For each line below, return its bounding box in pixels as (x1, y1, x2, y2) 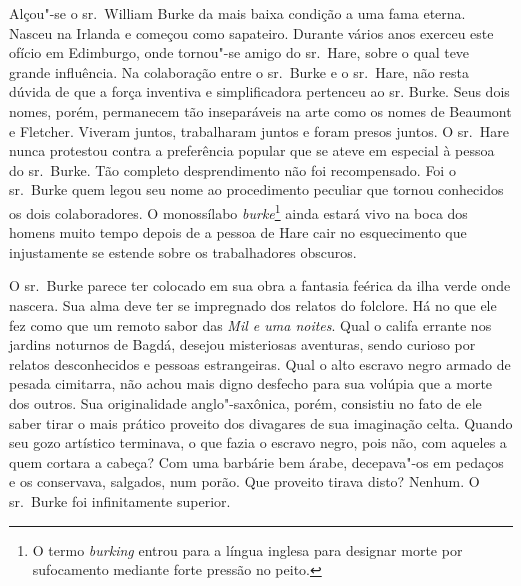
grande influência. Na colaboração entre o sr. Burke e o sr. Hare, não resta (9, 61, 469, 82)
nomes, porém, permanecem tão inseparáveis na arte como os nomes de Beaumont (9, 100, 512, 121)
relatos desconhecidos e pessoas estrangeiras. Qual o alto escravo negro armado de (9, 353, 511, 374)
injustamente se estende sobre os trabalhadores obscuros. (9, 241, 357, 262)
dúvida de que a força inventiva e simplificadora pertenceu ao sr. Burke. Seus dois (9, 81, 510, 102)
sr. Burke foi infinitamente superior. (9, 490, 231, 511)
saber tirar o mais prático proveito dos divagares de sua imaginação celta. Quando (9, 412, 513, 433)
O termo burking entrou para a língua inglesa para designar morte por (32, 539, 463, 560)
